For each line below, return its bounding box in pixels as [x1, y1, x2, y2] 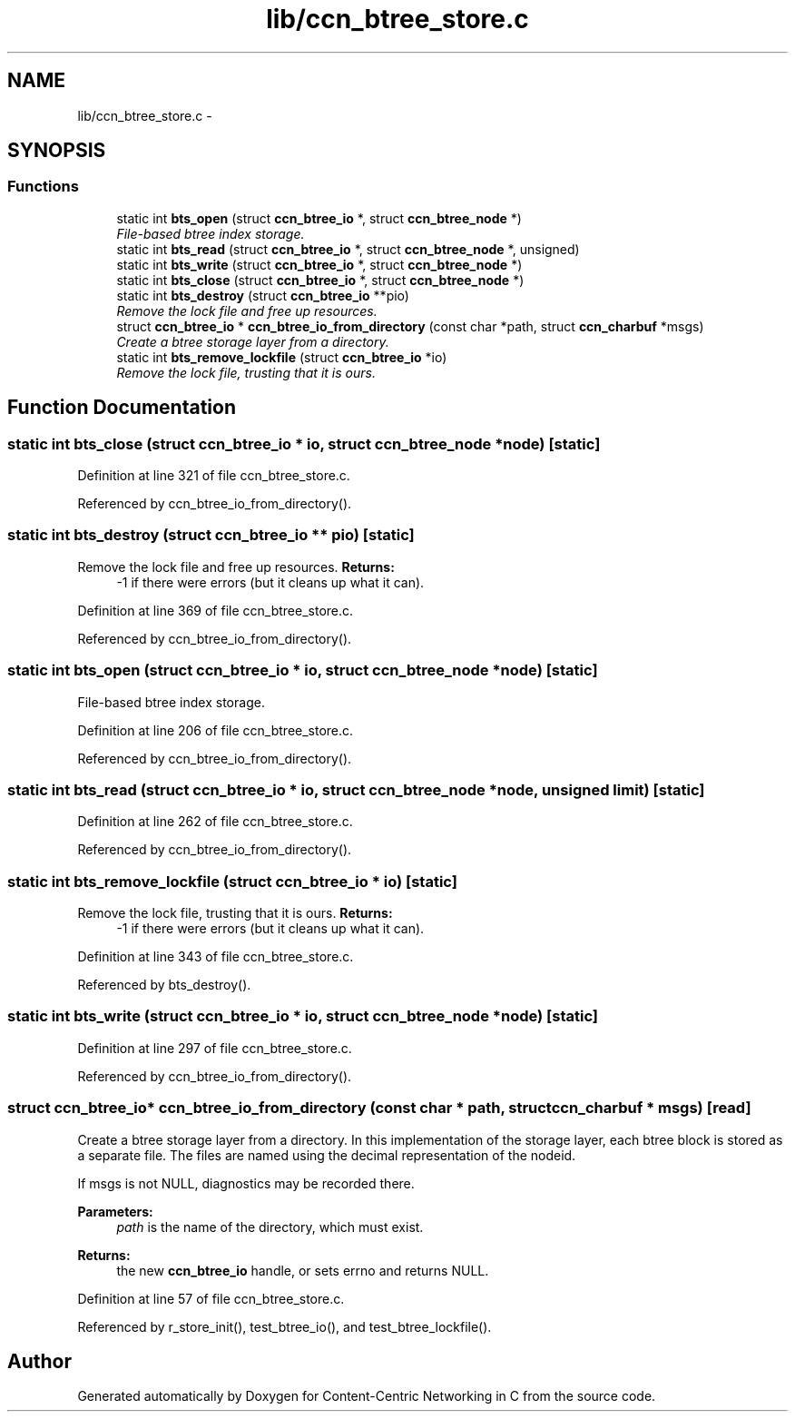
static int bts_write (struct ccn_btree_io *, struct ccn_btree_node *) [116, 256, 523, 272]
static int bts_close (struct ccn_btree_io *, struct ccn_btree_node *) [116, 271, 525, 288]
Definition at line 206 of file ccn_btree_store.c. [77, 722, 354, 738]
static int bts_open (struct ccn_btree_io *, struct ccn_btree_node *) [116, 210, 522, 226]
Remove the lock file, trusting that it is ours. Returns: [77, 905, 393, 921]
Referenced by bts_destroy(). [77, 977, 251, 993]
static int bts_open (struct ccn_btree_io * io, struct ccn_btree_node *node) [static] [7, 661, 598, 680]
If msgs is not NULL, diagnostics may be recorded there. [77, 1175, 415, 1191]
